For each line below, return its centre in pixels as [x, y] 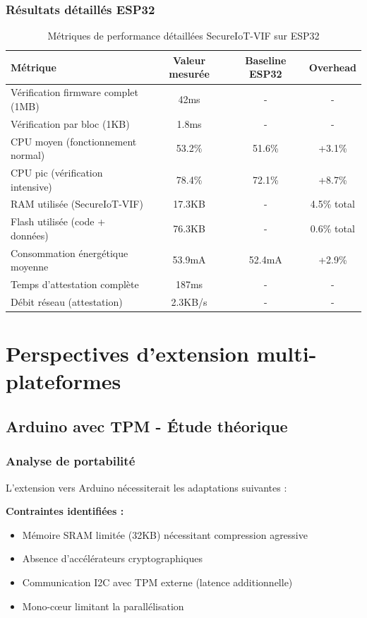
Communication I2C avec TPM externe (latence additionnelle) [157, 582]
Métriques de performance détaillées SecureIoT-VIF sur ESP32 [183, 36]
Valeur [189, 60]
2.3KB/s [189, 301]
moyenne [30, 267]
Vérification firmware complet [74, 92]
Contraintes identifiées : [65, 511]
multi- [287, 353]
